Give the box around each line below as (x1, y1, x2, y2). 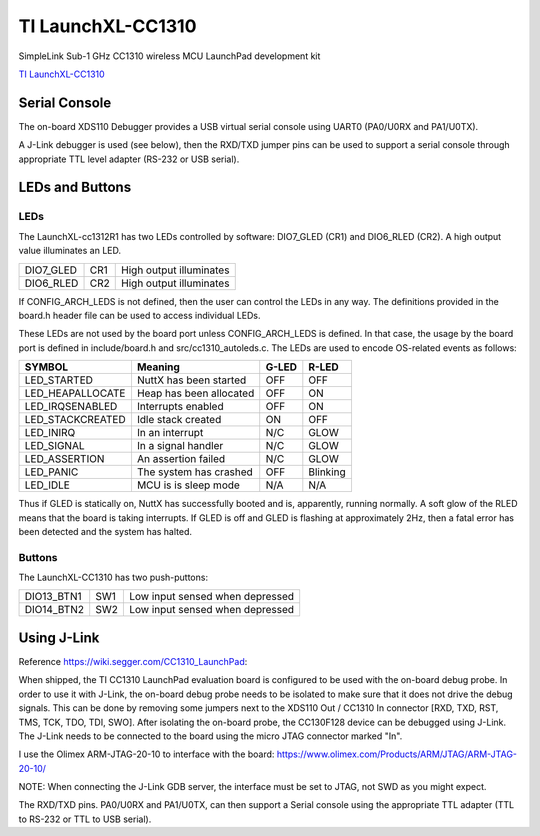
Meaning (136, 360, 180, 374)
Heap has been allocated (136, 386, 255, 400)
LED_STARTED (24, 373, 94, 387)
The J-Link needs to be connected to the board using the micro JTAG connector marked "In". (18, 730, 403, 742)
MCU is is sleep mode (136, 478, 240, 492)
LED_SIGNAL (24, 439, 85, 453)
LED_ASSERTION (24, 452, 105, 466)
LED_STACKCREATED (24, 413, 126, 427)
